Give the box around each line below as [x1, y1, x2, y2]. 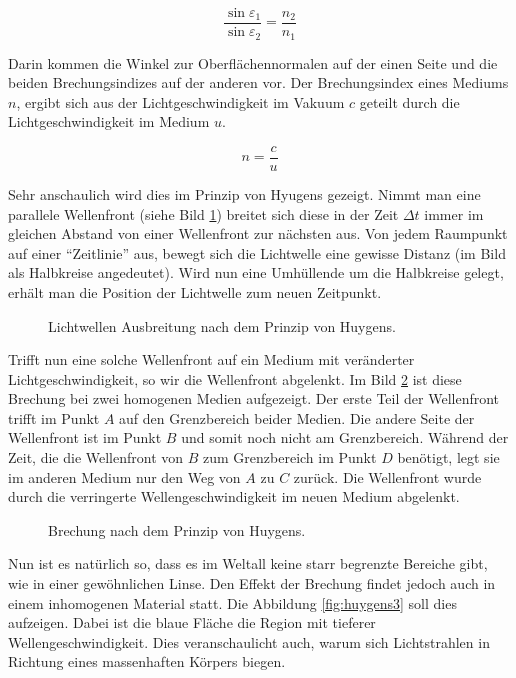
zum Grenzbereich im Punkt [203, 447, 377, 468]
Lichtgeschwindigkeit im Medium [8, 111, 210, 132]
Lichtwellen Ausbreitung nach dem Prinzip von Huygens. [48, 315, 396, 336]
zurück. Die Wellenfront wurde [293, 466, 482, 487]
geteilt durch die [359, 91, 460, 112]
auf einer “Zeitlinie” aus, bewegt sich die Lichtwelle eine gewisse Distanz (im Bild [8, 242, 506, 263]
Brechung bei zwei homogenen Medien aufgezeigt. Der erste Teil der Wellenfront [8, 388, 500, 409]
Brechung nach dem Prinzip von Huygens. [48, 519, 306, 540]
